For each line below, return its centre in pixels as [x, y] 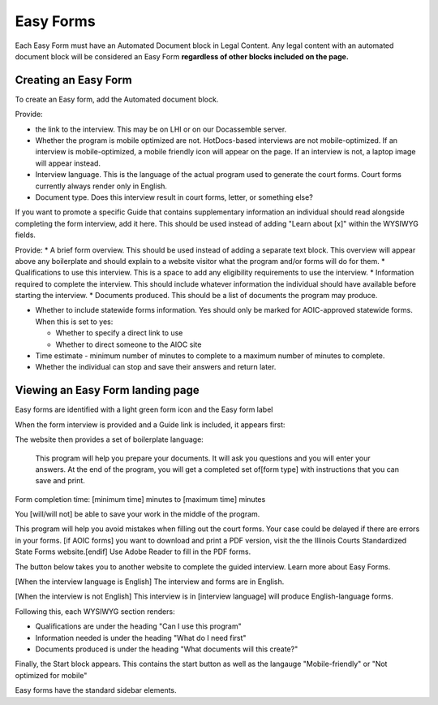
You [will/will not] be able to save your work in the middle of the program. [137, 514]
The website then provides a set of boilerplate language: [109, 439]
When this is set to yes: [74, 322]
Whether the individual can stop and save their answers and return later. [156, 367]
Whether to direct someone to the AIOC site [129, 344]
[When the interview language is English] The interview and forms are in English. [150, 582]
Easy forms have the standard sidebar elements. [96, 690]
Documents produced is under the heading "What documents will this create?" [167, 649]
